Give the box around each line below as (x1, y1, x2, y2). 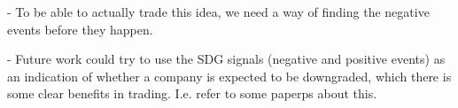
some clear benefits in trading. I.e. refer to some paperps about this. (7, 84, 377, 103)
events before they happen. (7, 19, 153, 38)
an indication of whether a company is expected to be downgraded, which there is (7, 66, 452, 85)
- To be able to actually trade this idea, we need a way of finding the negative (7, 3, 430, 20)
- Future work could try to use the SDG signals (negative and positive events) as (7, 50, 446, 68)
